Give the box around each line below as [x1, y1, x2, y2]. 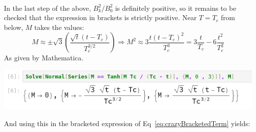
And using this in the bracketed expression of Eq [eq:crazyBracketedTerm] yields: [4, 118, 250, 128]
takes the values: [34, 22, 84, 32]
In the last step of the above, [4, 2, 91, 13]
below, [4, 22, 23, 32]
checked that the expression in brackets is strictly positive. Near [4, 12, 197, 23]
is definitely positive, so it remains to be [115, 2, 236, 13]
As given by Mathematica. [4, 53, 84, 63]
